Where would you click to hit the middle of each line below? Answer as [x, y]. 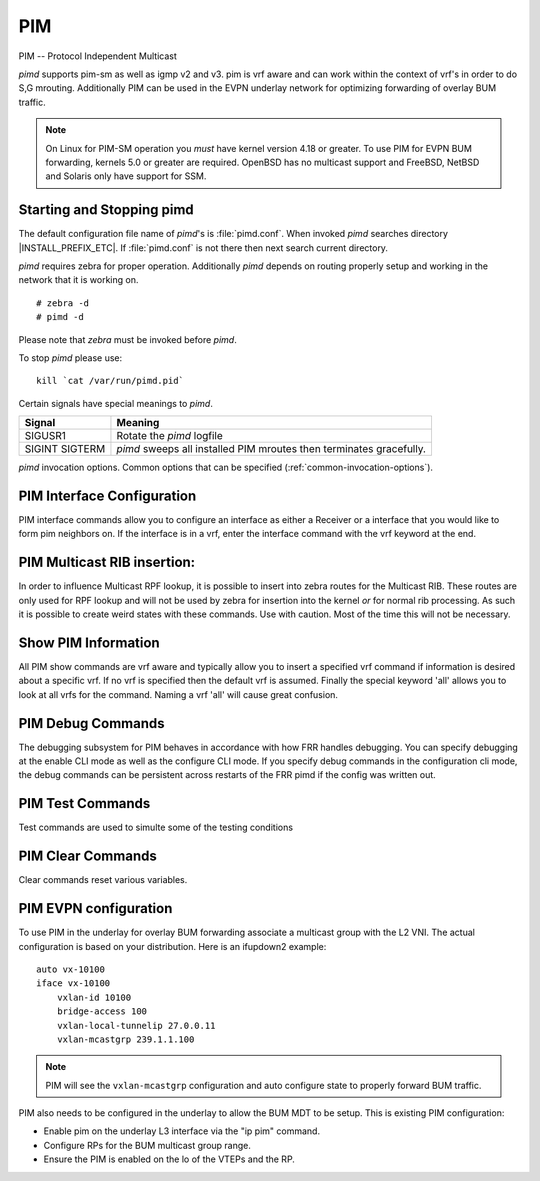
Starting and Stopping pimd [106, 210]
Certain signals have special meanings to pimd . [116, 403]
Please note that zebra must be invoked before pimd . [127, 339]
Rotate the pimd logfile [170, 436]
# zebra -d [63, 303]
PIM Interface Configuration [107, 495]
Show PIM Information [89, 642]
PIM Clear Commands [87, 856]
